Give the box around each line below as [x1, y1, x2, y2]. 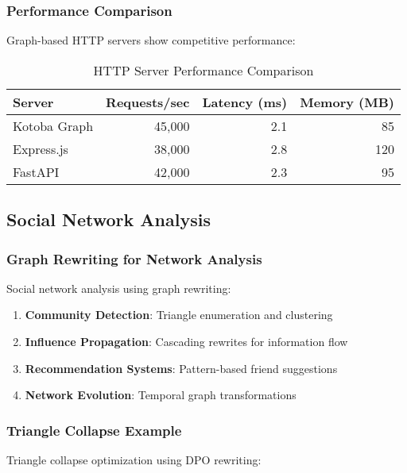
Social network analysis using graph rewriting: [6, 279, 231, 296]
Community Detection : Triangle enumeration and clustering [25, 306, 333, 323]
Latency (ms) [202, 92, 288, 111]
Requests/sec [106, 92, 190, 111]
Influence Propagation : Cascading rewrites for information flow [25, 333, 348, 349]
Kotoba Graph [13, 116, 94, 135]
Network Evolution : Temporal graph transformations [25, 386, 297, 403]
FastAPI [13, 162, 60, 181]
